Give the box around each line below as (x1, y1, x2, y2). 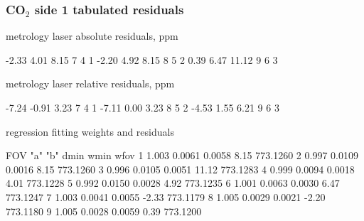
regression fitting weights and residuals (6, 124, 174, 139)
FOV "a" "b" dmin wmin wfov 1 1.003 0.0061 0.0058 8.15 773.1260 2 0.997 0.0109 (6, 148, 358, 163)
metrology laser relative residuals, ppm (6, 76, 175, 91)
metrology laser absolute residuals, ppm (6, 28, 178, 43)
